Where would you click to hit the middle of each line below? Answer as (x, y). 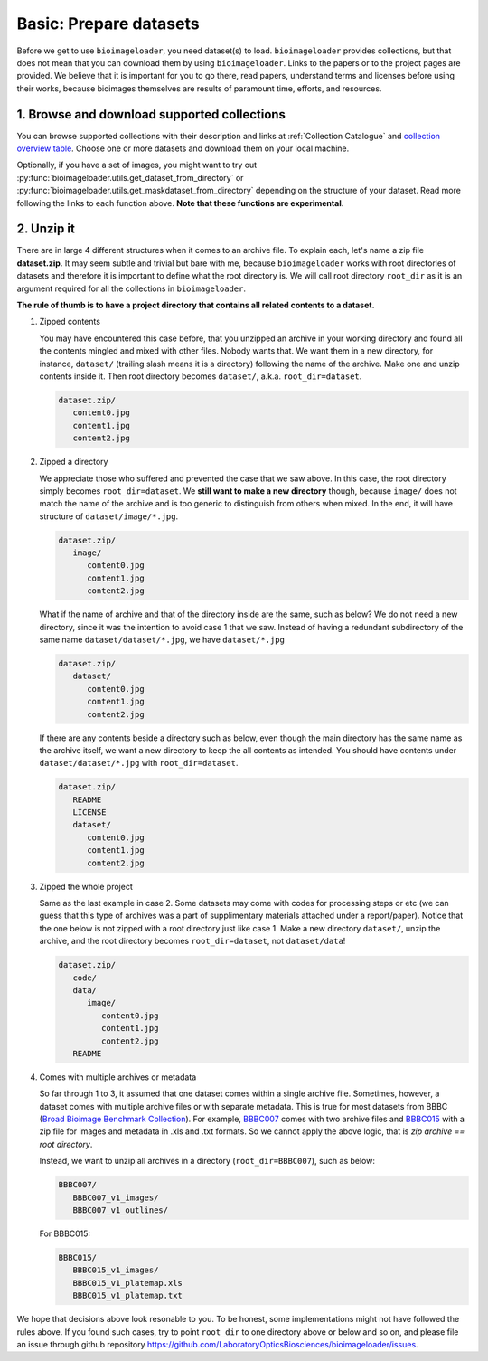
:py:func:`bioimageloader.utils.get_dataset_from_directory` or (130, 177)
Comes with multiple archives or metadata (118, 1077)
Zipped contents (70, 322)
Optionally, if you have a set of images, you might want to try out (137, 165)
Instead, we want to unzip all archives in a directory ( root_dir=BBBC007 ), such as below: (207, 1161)
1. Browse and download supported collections (151, 114)
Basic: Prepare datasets (108, 24)
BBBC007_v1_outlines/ (121, 1210)
